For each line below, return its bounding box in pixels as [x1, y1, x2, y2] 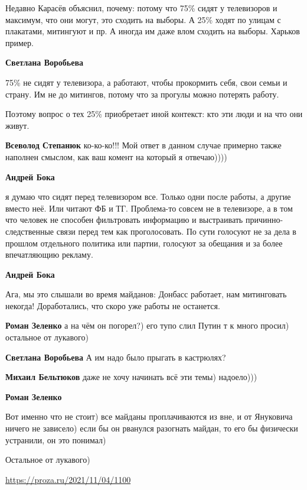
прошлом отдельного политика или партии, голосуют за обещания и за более [5, 236, 283, 249]
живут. [5, 119, 30, 131]
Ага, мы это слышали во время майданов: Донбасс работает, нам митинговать [5, 288, 287, 300]
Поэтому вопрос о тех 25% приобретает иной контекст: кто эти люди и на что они [5, 108, 303, 120]
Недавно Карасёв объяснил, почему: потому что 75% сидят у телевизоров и [5, 2, 277, 14]
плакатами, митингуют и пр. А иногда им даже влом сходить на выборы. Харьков [5, 25, 300, 37]
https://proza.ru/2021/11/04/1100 [5, 473, 131, 485]
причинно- [245, 213, 283, 226]
